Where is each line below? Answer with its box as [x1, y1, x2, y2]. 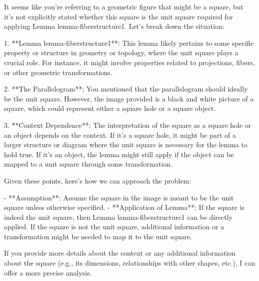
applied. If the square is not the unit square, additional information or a [4, 221, 224, 232]
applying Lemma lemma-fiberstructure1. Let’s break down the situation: [4, 21, 225, 31]
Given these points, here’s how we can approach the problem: [4, 175, 191, 186]
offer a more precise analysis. [4, 267, 92, 278]
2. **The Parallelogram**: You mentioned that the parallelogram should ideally [4, 84, 248, 94]
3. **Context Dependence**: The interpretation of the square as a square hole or [4, 119, 252, 130]
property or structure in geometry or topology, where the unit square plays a [4, 47, 239, 58]
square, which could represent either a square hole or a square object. [4, 103, 216, 113]
